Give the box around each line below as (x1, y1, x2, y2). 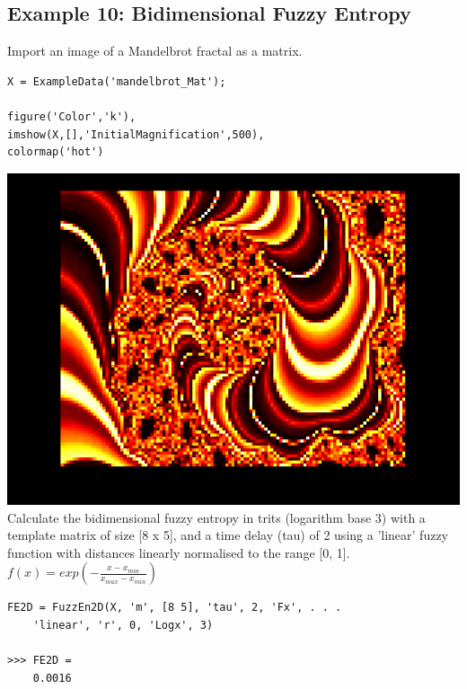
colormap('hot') (7, 146, 104, 159)
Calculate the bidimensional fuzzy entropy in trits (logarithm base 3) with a (7, 508, 426, 526)
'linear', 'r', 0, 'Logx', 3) (32, 618, 214, 632)
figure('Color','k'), (7, 110, 137, 123)
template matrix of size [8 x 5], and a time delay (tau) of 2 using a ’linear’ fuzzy (7, 526, 448, 544)
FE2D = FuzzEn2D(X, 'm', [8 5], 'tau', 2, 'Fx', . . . (7, 601, 342, 614)
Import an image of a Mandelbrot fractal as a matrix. (7, 41, 303, 60)
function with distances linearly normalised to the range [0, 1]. (7, 543, 350, 561)
